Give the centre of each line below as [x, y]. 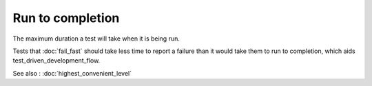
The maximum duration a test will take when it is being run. [96, 39]
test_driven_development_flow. [56, 61]
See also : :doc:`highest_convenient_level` [72, 73]
